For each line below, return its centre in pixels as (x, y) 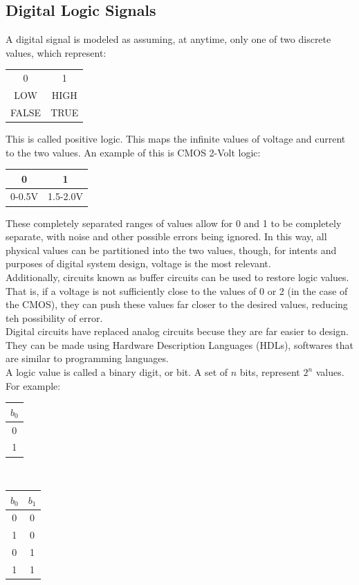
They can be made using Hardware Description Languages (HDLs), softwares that (180, 344)
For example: (33, 385)
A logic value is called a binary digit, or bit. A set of (117, 372)
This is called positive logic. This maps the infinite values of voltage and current (176, 138)
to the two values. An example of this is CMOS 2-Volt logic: (133, 152)
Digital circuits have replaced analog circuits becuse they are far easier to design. (177, 331)
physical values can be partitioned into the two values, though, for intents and (171, 250)
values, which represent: (56, 52)
